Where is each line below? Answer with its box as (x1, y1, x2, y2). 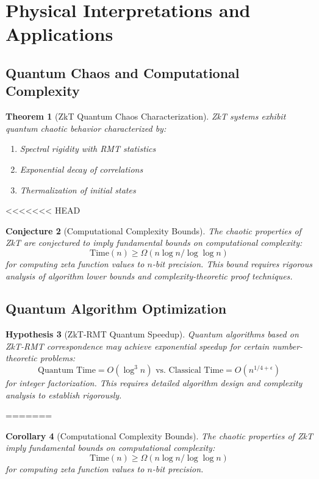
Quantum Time (38, 366, 96, 375)
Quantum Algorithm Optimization (5, 299, 227, 318)
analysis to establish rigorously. (5, 388, 122, 401)
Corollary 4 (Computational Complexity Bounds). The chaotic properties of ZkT (5, 429, 313, 442)
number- (272, 339, 303, 352)
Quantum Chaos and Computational (5, 63, 240, 82)
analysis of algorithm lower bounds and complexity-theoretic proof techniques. (5, 269, 293, 282)
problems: (40, 351, 76, 364)
